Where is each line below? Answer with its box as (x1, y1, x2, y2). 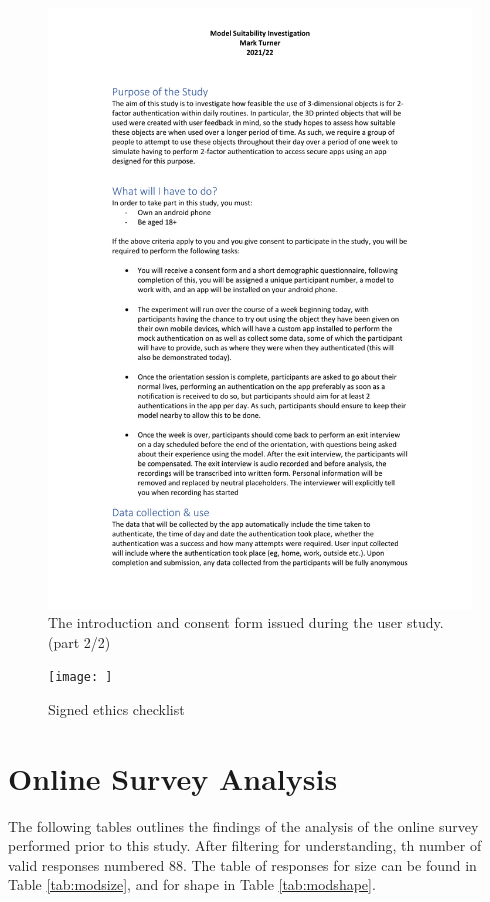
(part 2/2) (48, 631, 111, 652)
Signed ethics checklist (48, 698, 185, 719)
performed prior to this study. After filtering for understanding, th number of (8, 835, 482, 856)
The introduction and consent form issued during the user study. (48, 612, 444, 633)
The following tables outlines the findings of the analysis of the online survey (8, 815, 479, 836)
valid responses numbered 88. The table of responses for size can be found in (8, 854, 477, 875)
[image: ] (48, 670, 113, 685)
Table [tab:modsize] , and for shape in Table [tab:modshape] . (8, 874, 376, 895)
